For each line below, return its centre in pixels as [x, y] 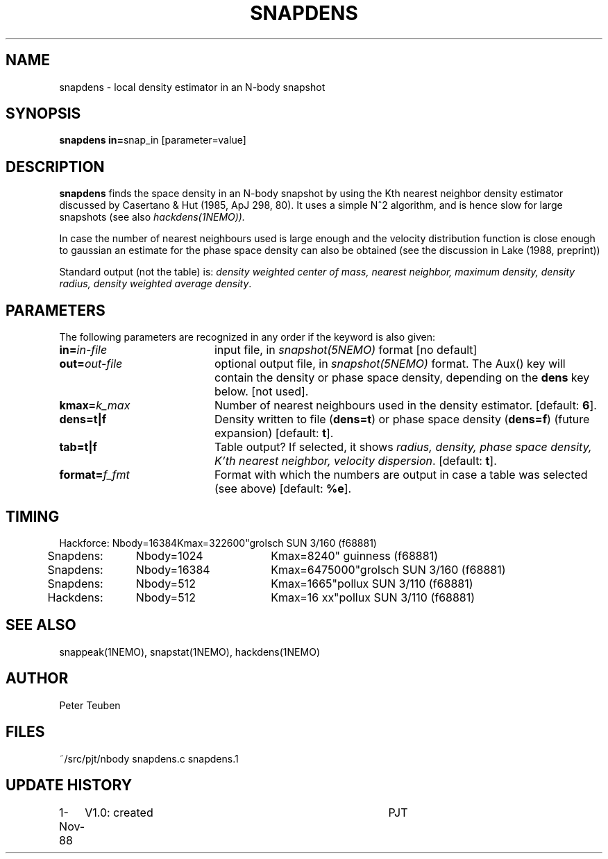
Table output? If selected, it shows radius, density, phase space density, [403, 447]
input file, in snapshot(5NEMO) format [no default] [346, 350]
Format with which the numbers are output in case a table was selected [401, 475]
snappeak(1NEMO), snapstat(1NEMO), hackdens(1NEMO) [189, 652]
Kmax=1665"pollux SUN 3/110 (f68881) [372, 583]
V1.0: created [119, 813]
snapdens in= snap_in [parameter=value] [153, 140]
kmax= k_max [95, 406]
